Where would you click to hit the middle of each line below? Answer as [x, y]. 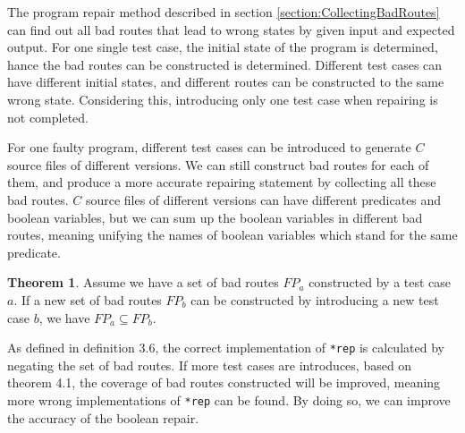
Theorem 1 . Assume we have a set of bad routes [143, 282]
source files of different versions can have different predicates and [263, 199]
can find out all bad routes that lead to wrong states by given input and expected [231, 29]
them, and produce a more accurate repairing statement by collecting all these [222, 182]
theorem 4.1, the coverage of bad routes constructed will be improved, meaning [224, 382]
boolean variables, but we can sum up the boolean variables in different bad [215, 217]
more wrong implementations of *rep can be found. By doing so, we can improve [229, 399]
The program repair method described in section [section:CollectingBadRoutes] [224, 12]
